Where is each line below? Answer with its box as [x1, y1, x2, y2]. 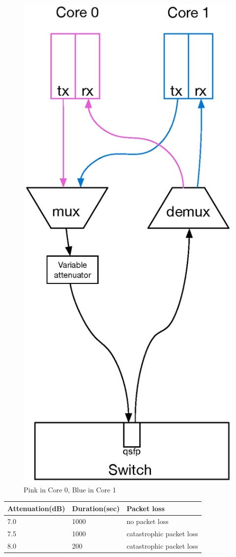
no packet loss [126, 516, 169, 526]
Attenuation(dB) [7, 503, 65, 513]
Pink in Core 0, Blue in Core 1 [24, 484, 116, 494]
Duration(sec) [72, 503, 120, 513]
